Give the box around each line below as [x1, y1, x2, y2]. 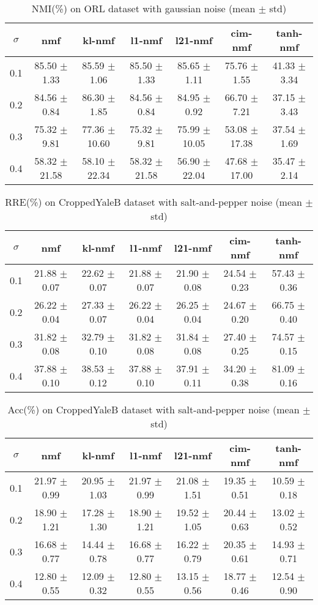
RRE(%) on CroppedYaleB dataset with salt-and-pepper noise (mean [5, 195, 302, 209]
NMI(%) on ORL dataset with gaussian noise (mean [31, 1, 256, 15]
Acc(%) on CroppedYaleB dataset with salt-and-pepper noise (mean [7, 402, 300, 416]
